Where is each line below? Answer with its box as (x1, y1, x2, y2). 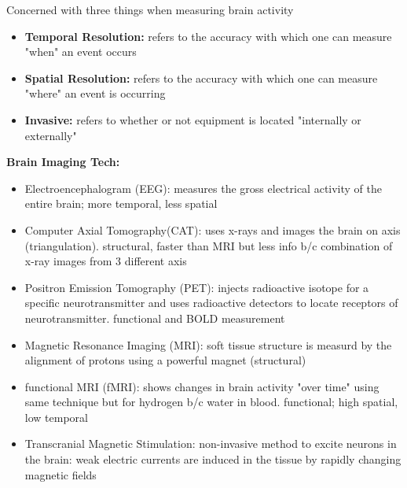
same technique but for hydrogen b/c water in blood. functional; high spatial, (24, 394, 398, 410)
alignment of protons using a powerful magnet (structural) (24, 352, 306, 368)
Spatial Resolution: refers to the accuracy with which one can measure (24, 69, 378, 86)
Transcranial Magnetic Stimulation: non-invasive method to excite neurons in (24, 435, 397, 452)
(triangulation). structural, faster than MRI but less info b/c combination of (24, 237, 393, 253)
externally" (24, 127, 77, 143)
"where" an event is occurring (24, 85, 166, 102)
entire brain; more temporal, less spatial (24, 195, 218, 212)
